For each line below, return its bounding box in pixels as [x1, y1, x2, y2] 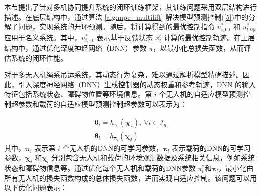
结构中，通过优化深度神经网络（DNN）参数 [4, 43, 147, 53]
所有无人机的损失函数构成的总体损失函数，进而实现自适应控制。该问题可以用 [4, 172, 257, 183]
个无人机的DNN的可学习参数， [62, 142, 163, 153]
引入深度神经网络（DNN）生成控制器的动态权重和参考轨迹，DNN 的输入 [18, 79, 256, 89]
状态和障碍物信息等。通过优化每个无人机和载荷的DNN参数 [4, 163, 196, 173]
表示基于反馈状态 [96, 32, 153, 42]
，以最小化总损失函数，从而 [153, 43, 244, 53]
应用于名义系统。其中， [4, 32, 81, 42]
